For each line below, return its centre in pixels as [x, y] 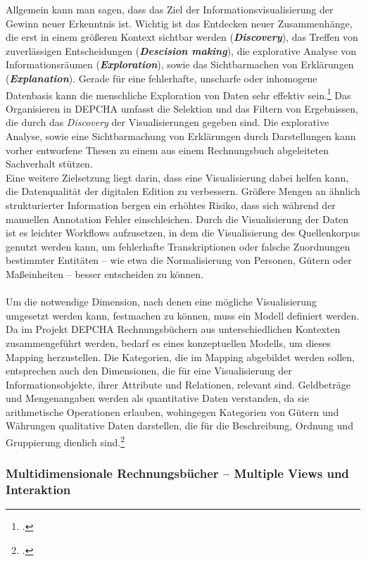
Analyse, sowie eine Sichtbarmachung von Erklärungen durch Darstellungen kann [181, 136]
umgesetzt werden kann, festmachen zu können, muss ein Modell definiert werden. [183, 315]
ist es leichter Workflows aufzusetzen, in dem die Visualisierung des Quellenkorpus [183, 233]
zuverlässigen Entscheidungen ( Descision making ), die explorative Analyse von [181, 50]
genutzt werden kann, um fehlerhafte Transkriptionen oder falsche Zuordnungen [178, 246]
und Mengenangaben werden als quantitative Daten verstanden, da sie [157, 398]
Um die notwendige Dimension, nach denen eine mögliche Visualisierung [161, 302]
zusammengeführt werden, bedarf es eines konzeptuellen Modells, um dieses [168, 342]
